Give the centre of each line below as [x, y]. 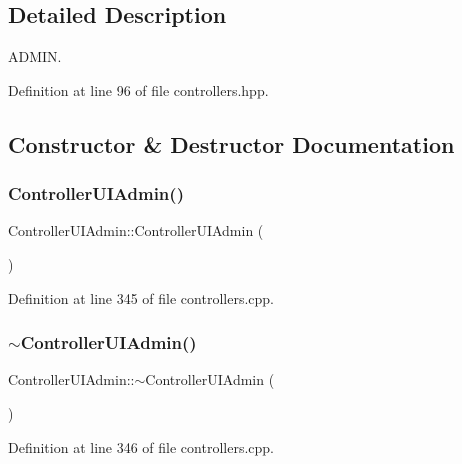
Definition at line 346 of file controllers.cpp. [141, 446]
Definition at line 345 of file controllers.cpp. [141, 297]
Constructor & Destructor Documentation [231, 143]
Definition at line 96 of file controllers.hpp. [138, 89]
